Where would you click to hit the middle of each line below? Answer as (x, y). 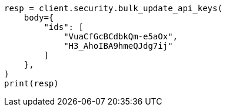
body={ (39, 18)
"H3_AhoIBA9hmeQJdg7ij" (118, 46)
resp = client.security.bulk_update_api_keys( (113, 8)
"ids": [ (64, 27)
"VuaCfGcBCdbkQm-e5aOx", (121, 36)
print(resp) (31, 83)
